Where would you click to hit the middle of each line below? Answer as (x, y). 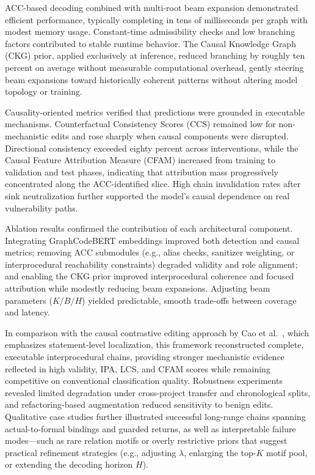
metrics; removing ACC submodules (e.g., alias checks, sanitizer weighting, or (150, 252)
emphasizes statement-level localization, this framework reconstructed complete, (154, 344)
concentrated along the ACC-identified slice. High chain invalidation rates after (153, 184)
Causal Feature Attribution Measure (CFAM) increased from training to (140, 160)
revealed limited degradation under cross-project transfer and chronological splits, (158, 392)
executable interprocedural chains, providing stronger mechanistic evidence (145, 357)
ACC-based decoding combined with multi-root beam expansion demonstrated (152, 7)
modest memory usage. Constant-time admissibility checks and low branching (150, 31)
